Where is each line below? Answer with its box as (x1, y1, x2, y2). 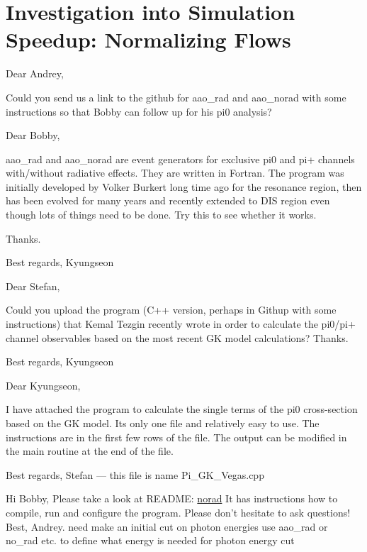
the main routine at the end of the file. (6, 443, 174, 458)
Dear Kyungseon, (6, 377, 81, 392)
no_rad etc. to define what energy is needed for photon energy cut (6, 533, 295, 548)
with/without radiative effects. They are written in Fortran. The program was (6, 165, 344, 180)
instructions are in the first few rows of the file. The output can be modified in (6, 429, 347, 444)
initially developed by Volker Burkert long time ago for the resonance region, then (6, 179, 362, 194)
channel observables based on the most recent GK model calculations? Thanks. (6, 330, 349, 345)
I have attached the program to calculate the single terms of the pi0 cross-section (6, 402, 358, 416)
